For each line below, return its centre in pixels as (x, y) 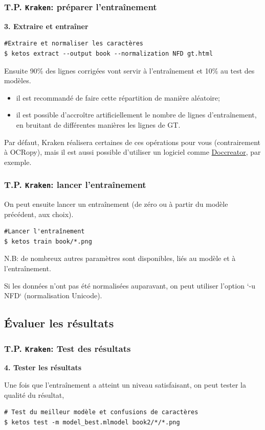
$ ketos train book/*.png (48, 241)
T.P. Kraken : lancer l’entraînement (75, 185)
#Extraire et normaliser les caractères (74, 44)
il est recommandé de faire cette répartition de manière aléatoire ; (118, 97)
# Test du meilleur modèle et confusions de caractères (101, 412)
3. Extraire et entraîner (46, 26)
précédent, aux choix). (39, 214)
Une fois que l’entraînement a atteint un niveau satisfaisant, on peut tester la (125, 385)
